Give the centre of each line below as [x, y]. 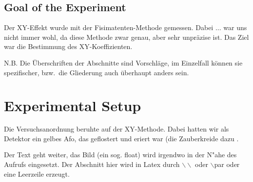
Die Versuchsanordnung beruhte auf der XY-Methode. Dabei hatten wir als [117, 129]
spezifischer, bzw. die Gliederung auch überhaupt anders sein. [97, 72]
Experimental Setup [73, 106]
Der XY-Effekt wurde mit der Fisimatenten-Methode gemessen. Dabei [109, 27]
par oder [227, 164]
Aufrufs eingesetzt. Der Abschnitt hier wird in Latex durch [92, 164]
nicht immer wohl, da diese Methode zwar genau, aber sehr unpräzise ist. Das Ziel [126, 37]
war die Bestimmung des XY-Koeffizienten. [68, 46]
